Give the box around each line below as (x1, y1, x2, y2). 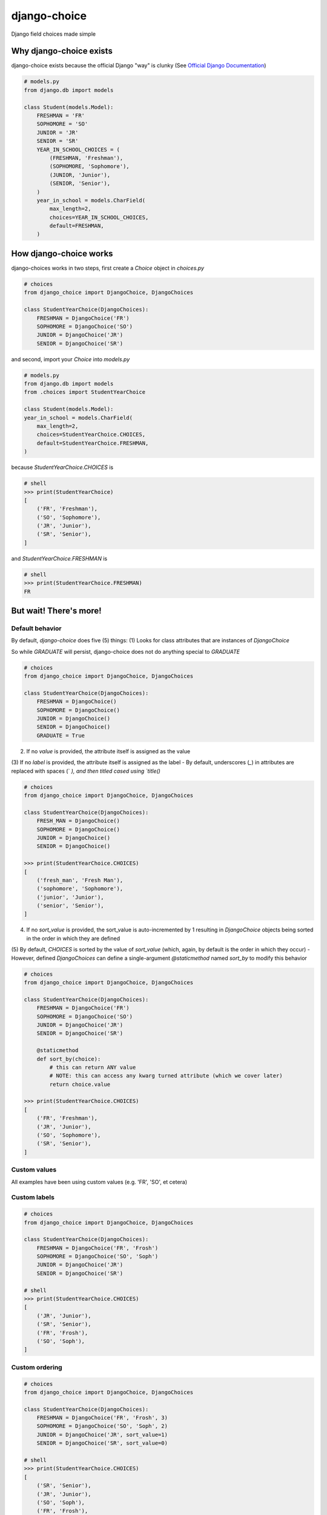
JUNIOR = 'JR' (36, 129, 79, 136)
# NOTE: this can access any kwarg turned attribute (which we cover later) (49, 1073, 283, 1079)
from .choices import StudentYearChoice (24, 388, 145, 396)
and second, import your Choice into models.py (11, 355, 130, 363)
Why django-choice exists (11, 46, 113, 56)
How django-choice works (11, 248, 113, 259)
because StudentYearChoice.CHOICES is (11, 464, 114, 471)
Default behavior (11, 624, 62, 633)
